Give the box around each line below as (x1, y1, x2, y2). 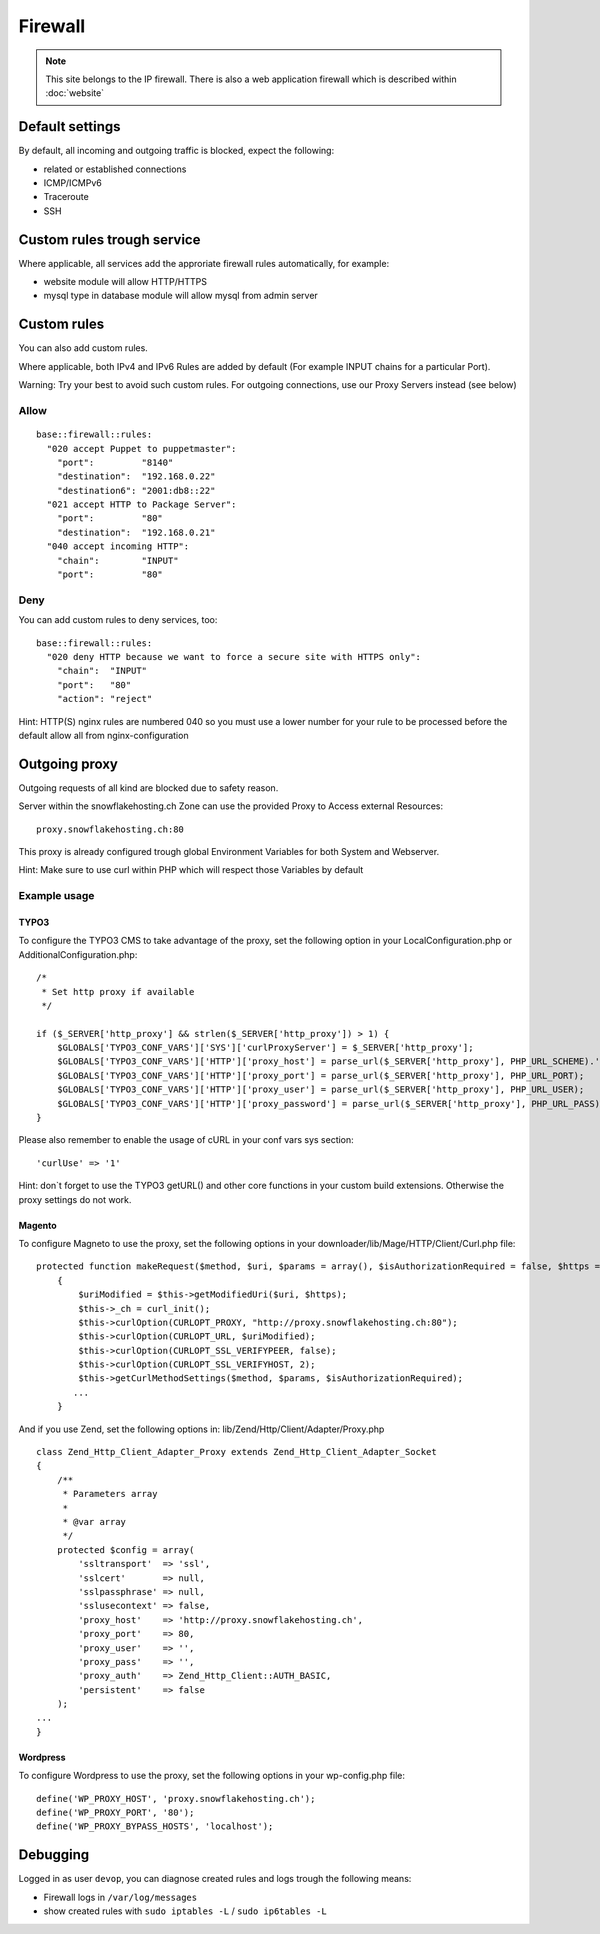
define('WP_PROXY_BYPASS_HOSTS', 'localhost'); (36, 1821, 274, 1832)
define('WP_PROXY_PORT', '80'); (36, 1807, 195, 1819)
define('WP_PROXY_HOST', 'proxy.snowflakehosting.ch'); (36, 1793, 316, 1804)
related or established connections (43, 163, 187, 175)
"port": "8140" (56, 456, 174, 468)
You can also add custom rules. (18, 342, 149, 354)
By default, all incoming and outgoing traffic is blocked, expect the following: (18, 145, 335, 157)
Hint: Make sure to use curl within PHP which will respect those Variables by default (18, 864, 364, 876)
